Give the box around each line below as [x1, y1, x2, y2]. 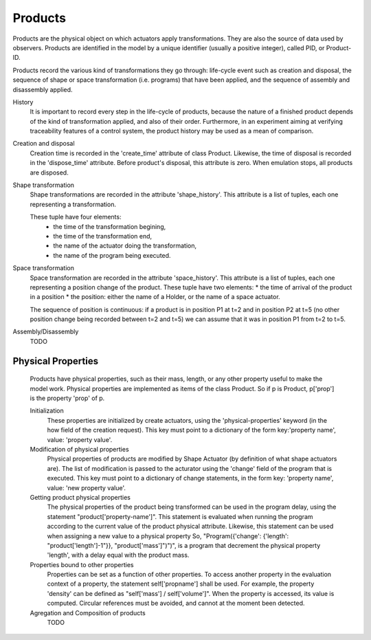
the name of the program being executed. [53, 251, 171, 259]
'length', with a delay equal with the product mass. [47, 551, 190, 560]
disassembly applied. [12, 85, 73, 93]
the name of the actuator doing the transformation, [53, 241, 197, 250]
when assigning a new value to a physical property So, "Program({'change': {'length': [47, 531, 289, 540]
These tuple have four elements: [30, 213, 122, 221]
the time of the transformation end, [53, 232, 153, 240]
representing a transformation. [30, 200, 117, 208]
